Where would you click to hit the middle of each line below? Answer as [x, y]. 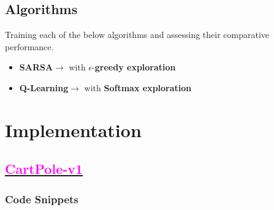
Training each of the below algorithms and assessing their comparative [137, 35]
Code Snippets [42, 199]
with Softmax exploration [138, 87]
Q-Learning [44, 87]
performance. [29, 46]
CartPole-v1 [44, 169]
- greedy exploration [134, 67]
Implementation [73, 129]
